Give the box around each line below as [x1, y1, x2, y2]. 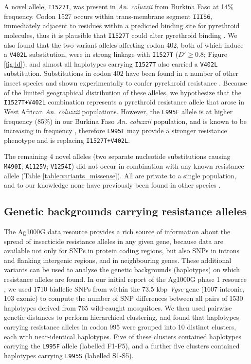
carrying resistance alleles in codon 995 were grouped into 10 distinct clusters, [4, 322, 236, 332]
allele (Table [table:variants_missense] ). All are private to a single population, [4, 170, 236, 180]
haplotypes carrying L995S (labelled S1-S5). [4, 350, 134, 360]
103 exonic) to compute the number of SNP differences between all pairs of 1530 [4, 293, 243, 303]
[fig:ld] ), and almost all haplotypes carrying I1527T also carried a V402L [4, 58, 218, 69]
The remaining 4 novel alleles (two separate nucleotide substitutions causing [4, 151, 231, 161]
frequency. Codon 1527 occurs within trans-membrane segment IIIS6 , [4, 11, 213, 21]
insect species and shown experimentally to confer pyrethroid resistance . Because [4, 78, 247, 88]
